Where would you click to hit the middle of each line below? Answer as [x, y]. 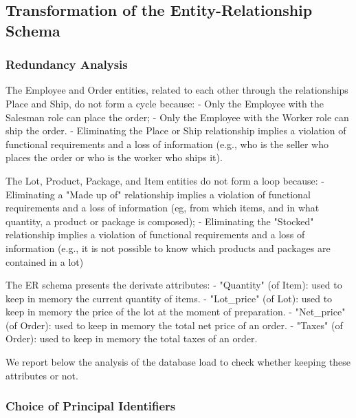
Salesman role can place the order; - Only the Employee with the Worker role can [177, 117]
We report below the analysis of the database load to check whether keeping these [178, 362]
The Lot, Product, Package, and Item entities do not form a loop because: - [165, 180]
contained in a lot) [45, 261]
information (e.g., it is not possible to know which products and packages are [168, 248]
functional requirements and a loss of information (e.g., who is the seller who [167, 144]
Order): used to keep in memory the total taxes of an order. [132, 338]
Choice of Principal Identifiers [91, 406]
